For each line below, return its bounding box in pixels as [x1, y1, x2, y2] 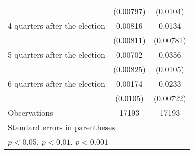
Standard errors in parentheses [8, 121, 115, 133]
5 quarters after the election [8, 49, 105, 60]
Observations [8, 107, 53, 118]
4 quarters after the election [8, 20, 105, 31]
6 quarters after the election [8, 78, 105, 89]
